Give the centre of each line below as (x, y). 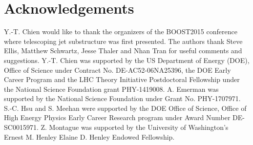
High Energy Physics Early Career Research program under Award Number (117, 117)
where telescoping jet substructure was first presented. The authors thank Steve (123, 41)
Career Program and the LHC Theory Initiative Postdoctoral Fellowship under (122, 79)
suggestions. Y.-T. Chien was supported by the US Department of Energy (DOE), (127, 60)
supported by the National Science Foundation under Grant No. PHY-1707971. (122, 98)
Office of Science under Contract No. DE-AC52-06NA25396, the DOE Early (117, 70)
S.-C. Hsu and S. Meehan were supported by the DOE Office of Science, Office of (125, 108)
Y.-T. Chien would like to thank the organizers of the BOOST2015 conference (121, 31)
